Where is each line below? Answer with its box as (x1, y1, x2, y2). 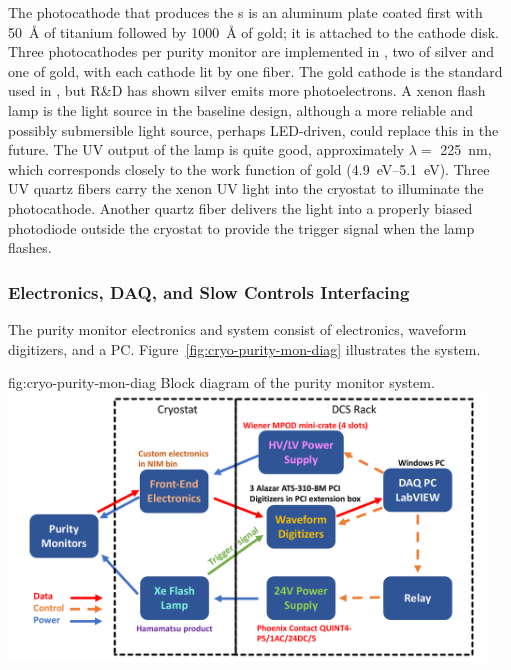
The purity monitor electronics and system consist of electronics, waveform (8, 318, 467, 339)
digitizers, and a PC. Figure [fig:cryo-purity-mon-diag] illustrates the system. (8, 338, 481, 359)
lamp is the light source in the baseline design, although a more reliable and (8, 99, 474, 120)
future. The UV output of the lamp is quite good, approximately (8, 139, 405, 160)
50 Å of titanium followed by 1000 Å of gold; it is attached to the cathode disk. (8, 21, 499, 42)
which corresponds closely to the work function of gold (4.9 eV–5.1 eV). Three (8, 158, 490, 179)
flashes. (8, 237, 52, 258)
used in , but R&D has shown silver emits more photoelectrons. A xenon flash (8, 80, 486, 101)
